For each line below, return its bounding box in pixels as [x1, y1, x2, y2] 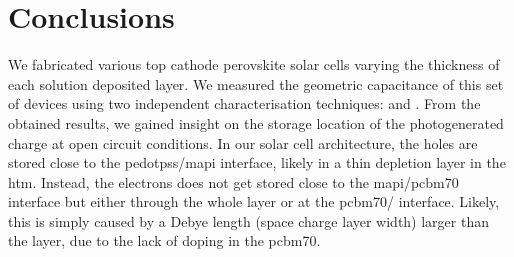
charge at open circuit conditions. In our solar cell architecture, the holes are [8, 132, 478, 153]
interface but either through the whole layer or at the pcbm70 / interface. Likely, [8, 191, 500, 212]
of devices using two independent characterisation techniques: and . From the [8, 93, 481, 114]
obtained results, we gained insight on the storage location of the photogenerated [8, 112, 504, 133]
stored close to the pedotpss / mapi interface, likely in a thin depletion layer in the [8, 152, 506, 173]
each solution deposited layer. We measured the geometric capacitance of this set [8, 73, 504, 94]
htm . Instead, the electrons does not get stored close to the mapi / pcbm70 [8, 171, 459, 192]
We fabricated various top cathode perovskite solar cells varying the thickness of [8, 54, 500, 75]
